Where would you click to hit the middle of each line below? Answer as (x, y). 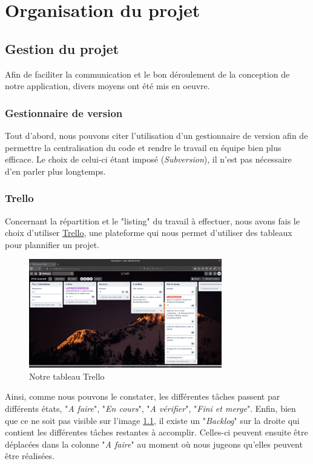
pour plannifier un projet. (52, 244)
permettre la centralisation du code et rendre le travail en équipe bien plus (143, 147)
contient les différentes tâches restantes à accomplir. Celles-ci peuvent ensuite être (156, 432)
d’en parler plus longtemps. (55, 171)
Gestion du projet (62, 48)
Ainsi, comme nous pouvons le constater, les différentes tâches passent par (143, 396)
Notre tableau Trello (67, 376)
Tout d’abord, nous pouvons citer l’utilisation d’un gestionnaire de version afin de (156, 135)
